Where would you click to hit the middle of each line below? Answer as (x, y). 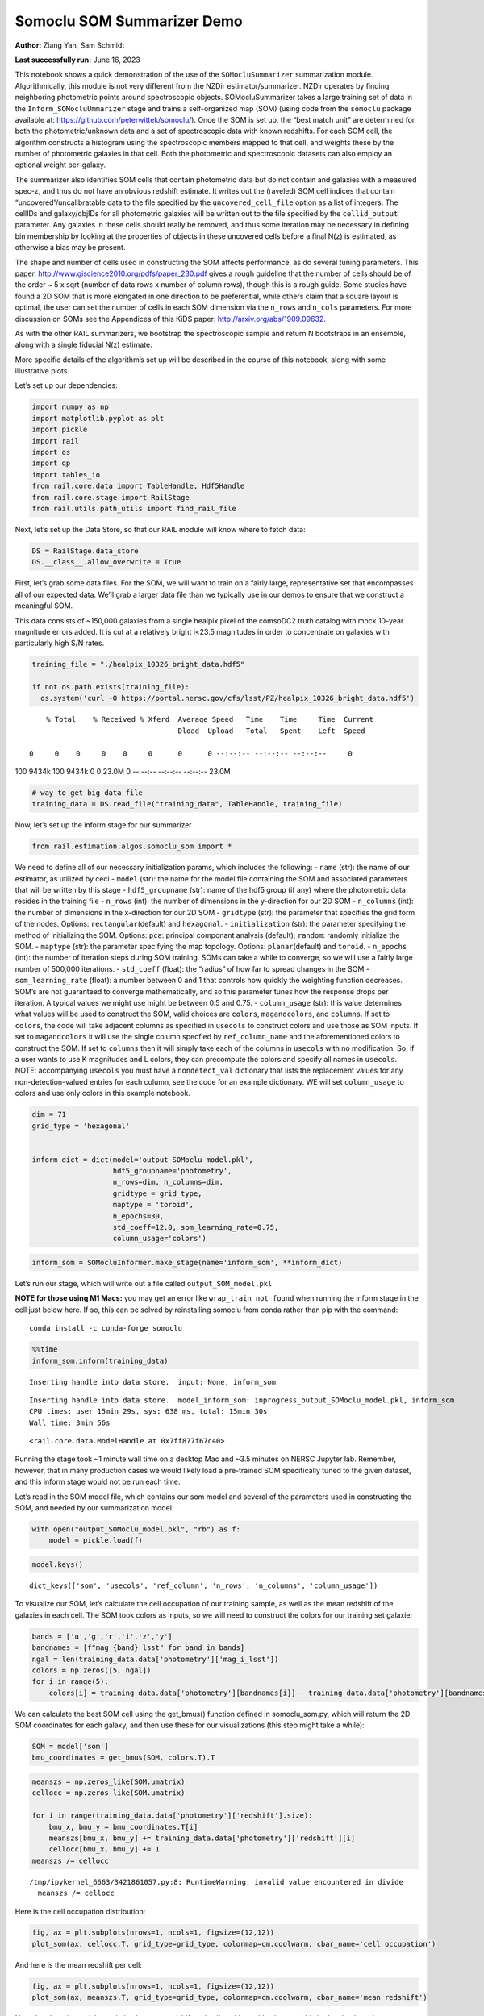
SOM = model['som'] (70, 1747)
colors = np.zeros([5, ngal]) (92, 1670)
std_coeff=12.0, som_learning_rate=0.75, (196, 1227)
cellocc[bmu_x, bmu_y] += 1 (104, 1849)
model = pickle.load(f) (96, 1541)
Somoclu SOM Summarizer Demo (129, 21)
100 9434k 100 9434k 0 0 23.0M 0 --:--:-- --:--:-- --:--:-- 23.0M (123, 771)
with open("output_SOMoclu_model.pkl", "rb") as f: (136, 1529)
